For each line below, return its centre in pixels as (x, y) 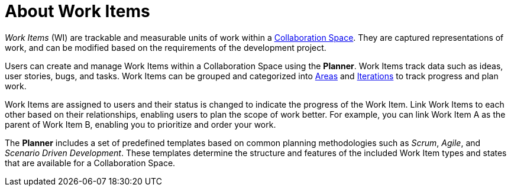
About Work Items (77, 11)
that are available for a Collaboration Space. (90, 163)
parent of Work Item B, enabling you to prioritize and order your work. (140, 124)
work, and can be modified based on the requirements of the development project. (166, 47)
